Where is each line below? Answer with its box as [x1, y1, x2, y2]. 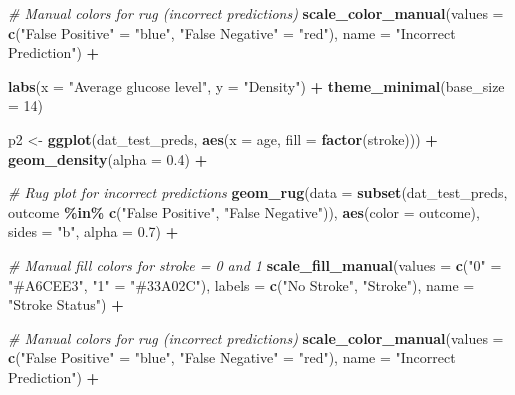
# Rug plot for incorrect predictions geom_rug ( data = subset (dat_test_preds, [8, 182, 508, 203]
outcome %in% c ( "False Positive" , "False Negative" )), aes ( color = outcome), [8, 201, 480, 222]
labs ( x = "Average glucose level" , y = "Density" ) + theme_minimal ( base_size [8, 75, 505, 96]
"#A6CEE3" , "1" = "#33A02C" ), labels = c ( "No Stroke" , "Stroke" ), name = [8, 274, 475, 295]
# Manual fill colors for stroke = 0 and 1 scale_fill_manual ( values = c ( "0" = [8, 254, 502, 275]
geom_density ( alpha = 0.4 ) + [8, 148, 208, 169]
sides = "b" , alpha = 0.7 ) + [8, 221, 179, 242]
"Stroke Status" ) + [8, 294, 124, 315]
